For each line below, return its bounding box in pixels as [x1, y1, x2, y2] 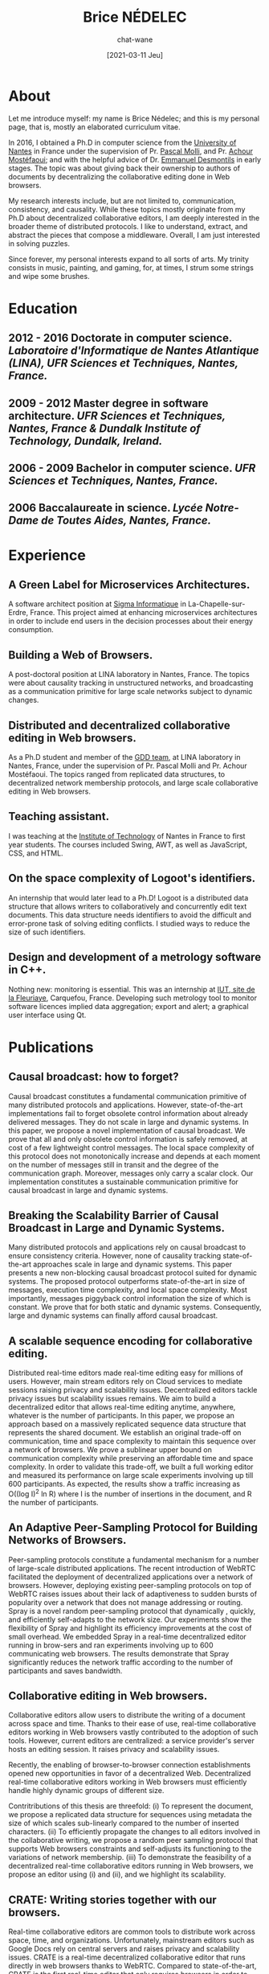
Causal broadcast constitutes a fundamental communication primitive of [8, 1091, 247, 1101]
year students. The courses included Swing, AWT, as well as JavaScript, [8, 839, 247, 849]
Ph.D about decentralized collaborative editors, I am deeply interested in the [8, 213, 260, 223]
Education [8, 299, 78, 318]
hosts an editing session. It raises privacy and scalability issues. [8, 1745, 220, 1754]
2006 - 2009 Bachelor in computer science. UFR [8, 462, 256, 475]
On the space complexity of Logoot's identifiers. [8, 872, 256, 885]
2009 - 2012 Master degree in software [8, 396, 209, 410]
